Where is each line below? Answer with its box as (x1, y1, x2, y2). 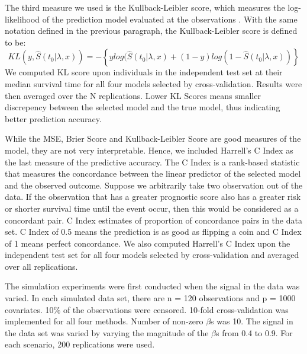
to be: (5, 36, 26, 48)
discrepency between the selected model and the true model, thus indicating (5, 101, 280, 113)
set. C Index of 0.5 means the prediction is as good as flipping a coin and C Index (5, 225, 302, 238)
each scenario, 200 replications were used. (5, 338, 155, 350)
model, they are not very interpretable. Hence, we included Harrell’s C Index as (5, 143, 293, 156)
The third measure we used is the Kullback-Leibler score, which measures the (5, 1, 285, 13)
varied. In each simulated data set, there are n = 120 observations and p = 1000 (5, 292, 296, 304)
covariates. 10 (5, 303, 54, 315)
